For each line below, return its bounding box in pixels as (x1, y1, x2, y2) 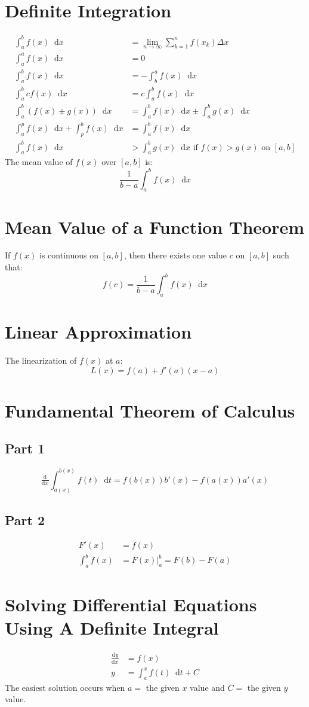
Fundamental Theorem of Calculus (5, 398, 295, 422)
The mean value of (5, 156, 73, 168)
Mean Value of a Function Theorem (5, 214, 305, 239)
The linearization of (5, 354, 77, 367)
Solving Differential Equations (5, 592, 257, 617)
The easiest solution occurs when (5, 681, 125, 693)
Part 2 (5, 510, 45, 529)
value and (190, 681, 225, 693)
